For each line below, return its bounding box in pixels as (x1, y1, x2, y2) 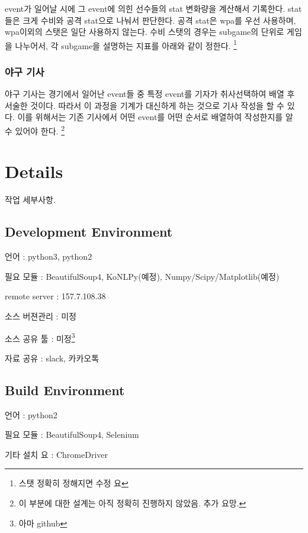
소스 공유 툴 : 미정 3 (5, 330, 75, 344)
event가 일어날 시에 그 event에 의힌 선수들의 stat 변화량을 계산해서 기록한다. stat (5, 2, 302, 14)
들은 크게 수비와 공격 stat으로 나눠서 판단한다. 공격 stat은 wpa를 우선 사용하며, (5, 14, 296, 26)
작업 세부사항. (5, 193, 56, 206)
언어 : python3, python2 (5, 250, 92, 263)
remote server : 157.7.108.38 (5, 290, 106, 302)
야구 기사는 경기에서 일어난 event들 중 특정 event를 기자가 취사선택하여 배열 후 (5, 88, 295, 100)
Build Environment (5, 380, 125, 399)
